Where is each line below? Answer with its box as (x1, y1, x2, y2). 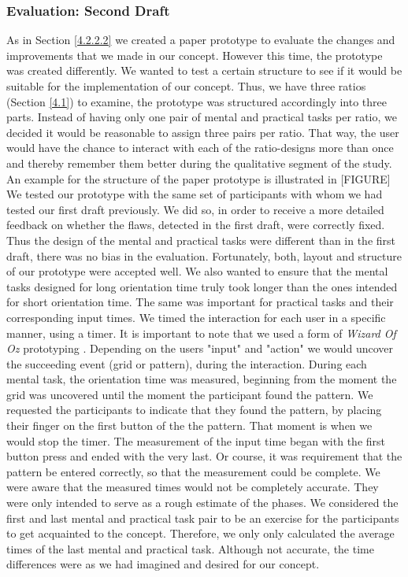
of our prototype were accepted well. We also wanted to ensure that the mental (6, 263, 388, 279)
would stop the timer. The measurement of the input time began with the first (6, 432, 385, 449)
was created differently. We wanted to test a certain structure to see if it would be (6, 62, 402, 79)
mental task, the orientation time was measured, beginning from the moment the (6, 371, 397, 387)
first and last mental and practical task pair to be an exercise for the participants (6, 509, 399, 526)
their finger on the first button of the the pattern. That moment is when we (6, 417, 373, 434)
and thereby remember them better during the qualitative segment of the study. (6, 154, 392, 171)
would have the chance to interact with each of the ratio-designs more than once (6, 139, 394, 156)
